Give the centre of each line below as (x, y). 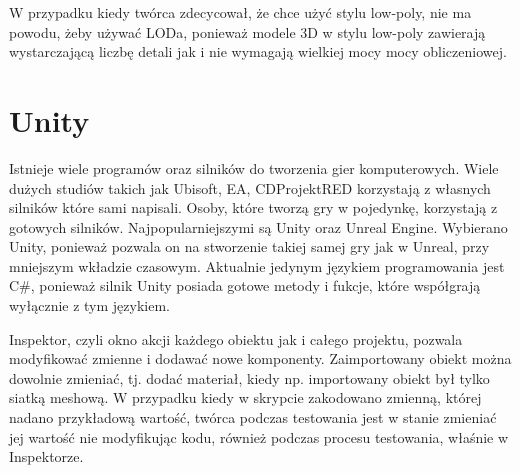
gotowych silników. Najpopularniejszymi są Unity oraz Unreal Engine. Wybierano (258, 226)
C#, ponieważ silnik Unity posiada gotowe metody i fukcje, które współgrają (245, 285)
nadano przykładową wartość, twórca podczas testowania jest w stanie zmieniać (253, 417)
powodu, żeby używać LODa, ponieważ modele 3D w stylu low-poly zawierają (247, 31)
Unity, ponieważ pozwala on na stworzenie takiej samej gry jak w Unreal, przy (249, 246)
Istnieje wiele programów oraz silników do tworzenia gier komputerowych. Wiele (254, 167)
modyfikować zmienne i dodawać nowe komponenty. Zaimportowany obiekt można (260, 358)
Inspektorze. (46, 456)
